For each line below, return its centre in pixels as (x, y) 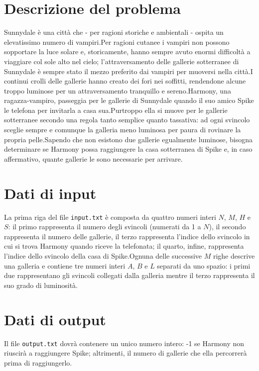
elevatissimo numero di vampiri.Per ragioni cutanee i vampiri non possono (117, 42)
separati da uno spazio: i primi (204, 265)
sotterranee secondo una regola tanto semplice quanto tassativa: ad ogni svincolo (127, 120)
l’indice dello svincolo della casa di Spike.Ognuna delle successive (103, 256)
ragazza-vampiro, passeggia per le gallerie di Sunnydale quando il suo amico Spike (129, 100)
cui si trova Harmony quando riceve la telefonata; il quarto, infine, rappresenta (124, 246)
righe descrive (234, 256)
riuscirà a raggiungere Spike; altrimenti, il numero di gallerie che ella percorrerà (126, 353)
